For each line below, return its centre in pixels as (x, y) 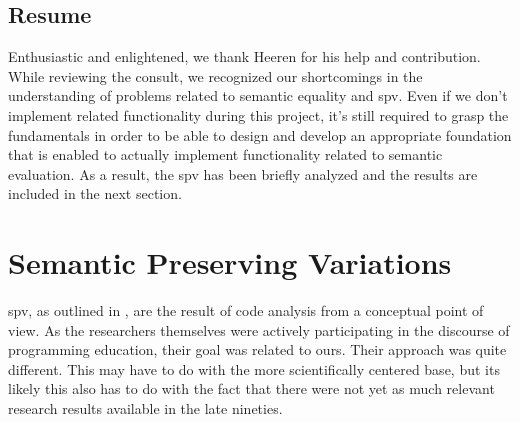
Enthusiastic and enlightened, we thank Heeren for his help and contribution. (244, 56)
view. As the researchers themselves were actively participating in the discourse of (259, 329)
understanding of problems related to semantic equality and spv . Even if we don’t (258, 95)
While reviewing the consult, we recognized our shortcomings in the (215, 75)
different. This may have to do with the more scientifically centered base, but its (254, 368)
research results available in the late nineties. (145, 408)
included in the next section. (95, 193)
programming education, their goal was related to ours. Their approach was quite (257, 349)
